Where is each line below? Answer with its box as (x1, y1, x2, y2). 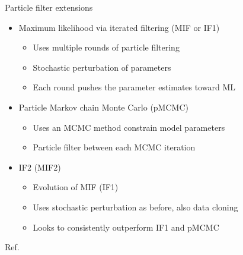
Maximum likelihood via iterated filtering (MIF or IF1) (18, 21, 220, 33)
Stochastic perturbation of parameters (33, 61, 171, 73)
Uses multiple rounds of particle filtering (33, 41, 180, 53)
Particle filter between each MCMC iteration (33, 141, 196, 153)
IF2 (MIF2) (18, 160, 61, 173)
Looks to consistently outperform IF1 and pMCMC (33, 221, 219, 233)
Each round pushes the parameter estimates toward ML (33, 81, 236, 93)
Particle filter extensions (5, 1, 93, 13)
